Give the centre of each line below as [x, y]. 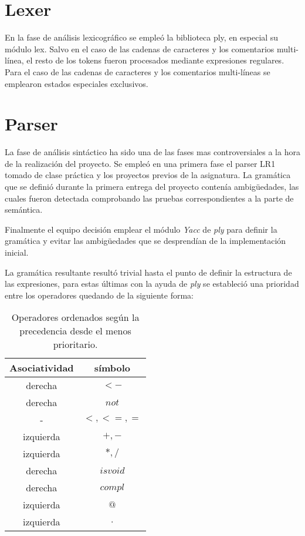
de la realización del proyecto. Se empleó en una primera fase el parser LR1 [140, 163]
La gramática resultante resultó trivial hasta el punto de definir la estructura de [148, 272]
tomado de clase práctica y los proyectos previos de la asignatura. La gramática [148, 175]
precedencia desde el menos [75, 331]
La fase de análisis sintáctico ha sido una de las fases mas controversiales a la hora [152, 152]
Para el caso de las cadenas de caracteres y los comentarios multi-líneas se [138, 71]
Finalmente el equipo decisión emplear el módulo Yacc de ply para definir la [141, 229]
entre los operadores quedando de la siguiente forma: [99, 295]
